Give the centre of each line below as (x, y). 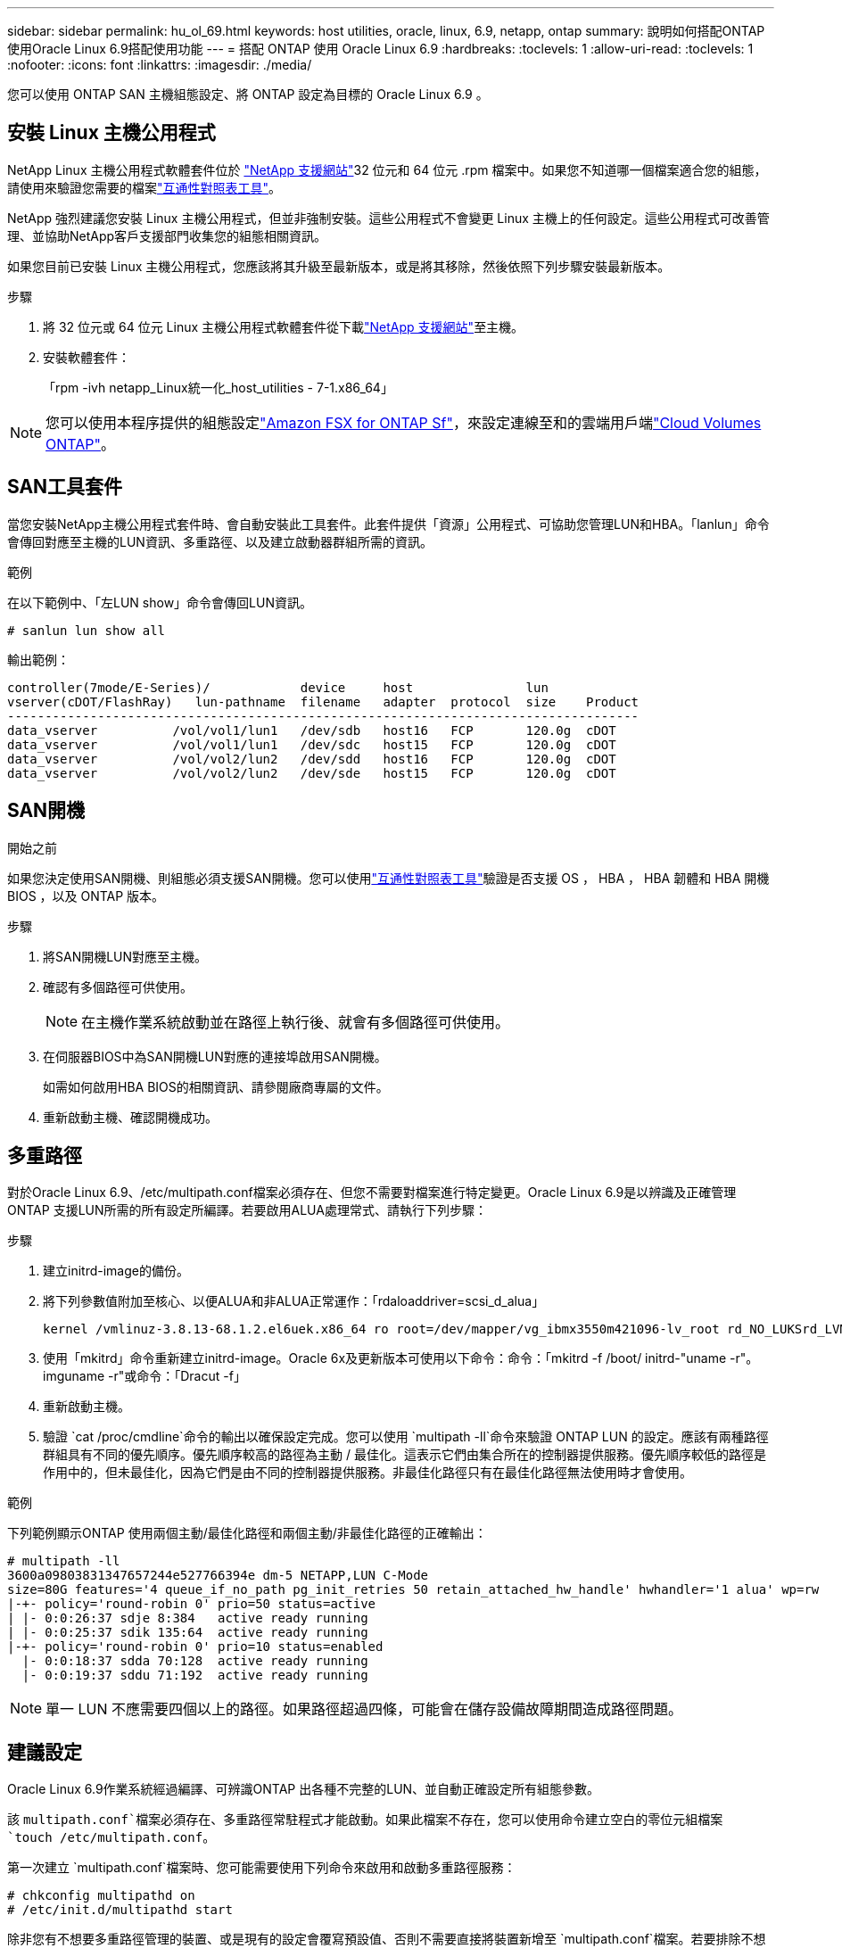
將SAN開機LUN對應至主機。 (125, 956)
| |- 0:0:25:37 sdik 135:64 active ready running (188, 1633)
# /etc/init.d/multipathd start (120, 1910)
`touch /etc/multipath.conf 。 (111, 1837)
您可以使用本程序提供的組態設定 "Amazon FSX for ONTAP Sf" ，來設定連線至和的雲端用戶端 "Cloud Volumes (404, 422)
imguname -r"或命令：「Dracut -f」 (144, 1376)
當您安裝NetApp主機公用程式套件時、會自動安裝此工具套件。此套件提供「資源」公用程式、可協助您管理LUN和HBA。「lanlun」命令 (388, 524)
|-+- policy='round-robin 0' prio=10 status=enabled (195, 1647)
